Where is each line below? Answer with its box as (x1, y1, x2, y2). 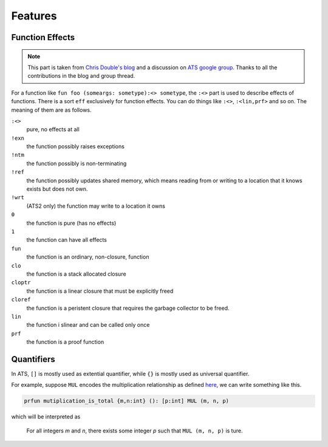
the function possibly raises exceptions (26, 143, 125, 150)
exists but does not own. (26, 185, 88, 193)
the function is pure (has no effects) (26, 219, 117, 227)
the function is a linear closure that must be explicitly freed (26, 287, 174, 295)
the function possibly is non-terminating (26, 160, 127, 167)
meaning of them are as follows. (11, 106, 92, 114)
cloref (11, 296, 31, 303)
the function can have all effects (26, 236, 108, 244)
